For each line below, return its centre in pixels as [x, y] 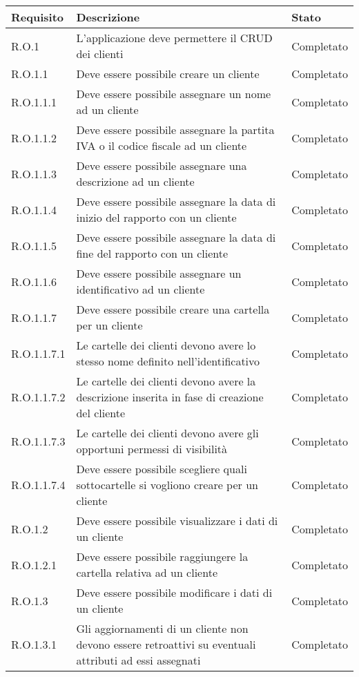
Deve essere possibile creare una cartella [173, 309]
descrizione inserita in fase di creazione [170, 397]
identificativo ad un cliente [140, 289]
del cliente [101, 413]
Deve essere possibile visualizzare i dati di [177, 521]
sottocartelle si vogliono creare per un [167, 485]
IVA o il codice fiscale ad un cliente [162, 145]
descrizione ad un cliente [135, 181]
